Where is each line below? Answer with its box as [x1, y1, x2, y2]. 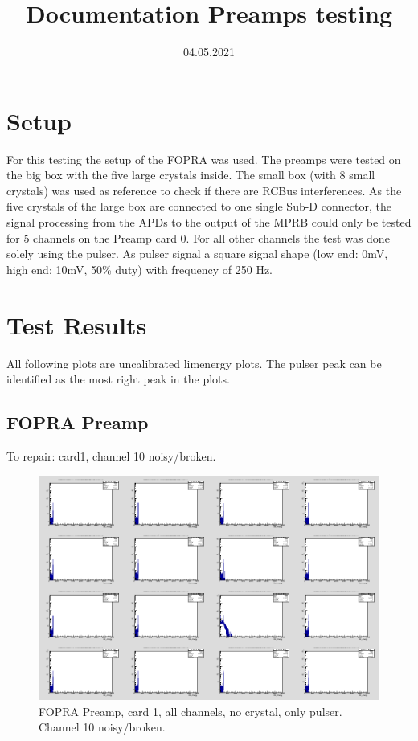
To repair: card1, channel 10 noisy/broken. [6, 447, 216, 464]
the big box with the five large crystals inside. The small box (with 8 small [6, 166, 375, 183]
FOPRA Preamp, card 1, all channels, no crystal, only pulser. [39, 702, 342, 719]
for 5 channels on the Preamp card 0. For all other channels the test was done [6, 229, 390, 246]
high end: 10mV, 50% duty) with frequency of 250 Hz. [6, 260, 273, 277]
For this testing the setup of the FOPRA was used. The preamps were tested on [6, 150, 401, 167]
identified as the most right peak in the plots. [6, 370, 230, 387]
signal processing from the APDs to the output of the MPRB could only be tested [6, 214, 412, 231]
